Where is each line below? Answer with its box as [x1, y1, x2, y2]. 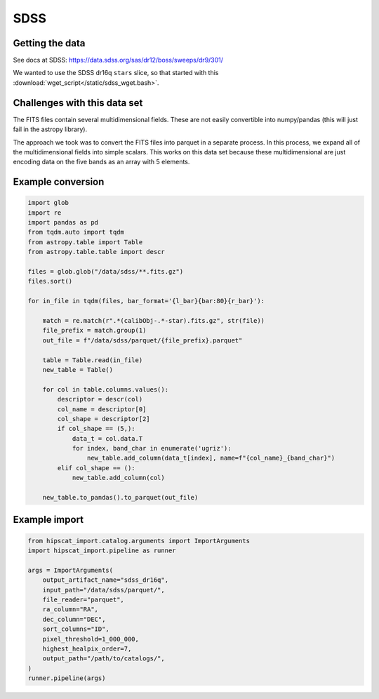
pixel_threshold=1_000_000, [42, 635, 140, 643]
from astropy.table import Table [27, 238, 143, 246]
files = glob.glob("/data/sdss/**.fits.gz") [27, 267, 184, 276]
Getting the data [13, 37, 86, 49]
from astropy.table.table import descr [27, 248, 165, 256]
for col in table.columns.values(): [42, 385, 168, 393]
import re [27, 208, 62, 217]
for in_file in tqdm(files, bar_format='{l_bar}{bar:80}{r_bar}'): [27, 297, 265, 305]
